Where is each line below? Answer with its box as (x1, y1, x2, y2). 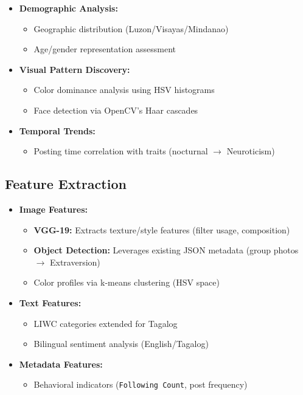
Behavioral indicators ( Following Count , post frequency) (33, 378, 248, 391)
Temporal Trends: (19, 124, 96, 137)
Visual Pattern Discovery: (19, 63, 130, 75)
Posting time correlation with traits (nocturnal (33, 145, 208, 157)
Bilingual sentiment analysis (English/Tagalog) (33, 337, 209, 350)
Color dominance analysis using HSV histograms (33, 83, 215, 96)
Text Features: (19, 296, 82, 309)
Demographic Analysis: (19, 2, 118, 14)
